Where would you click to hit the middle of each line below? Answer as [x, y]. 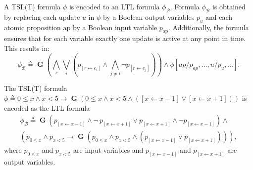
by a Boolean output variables [149, 17]
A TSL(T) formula [32, 6]
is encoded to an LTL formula [114, 6]
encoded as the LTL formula [47, 107]
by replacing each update [42, 17]
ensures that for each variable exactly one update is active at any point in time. [125, 38]
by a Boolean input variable [115, 27]
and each [219, 17]
